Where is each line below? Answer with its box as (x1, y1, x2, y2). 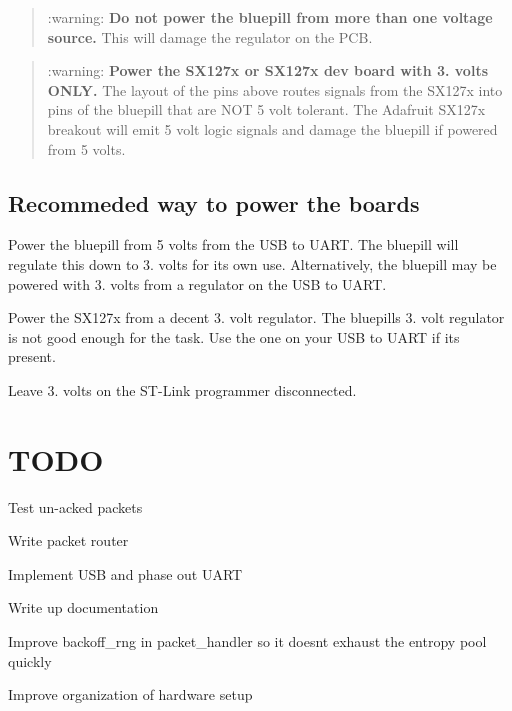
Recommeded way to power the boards (8, 187, 420, 218)
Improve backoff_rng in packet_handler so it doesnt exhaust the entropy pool (8, 631, 487, 652)
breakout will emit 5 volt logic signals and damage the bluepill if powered (47, 118, 498, 139)
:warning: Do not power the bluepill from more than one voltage (47, 7, 493, 27)
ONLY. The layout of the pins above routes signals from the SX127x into (47, 79, 503, 100)
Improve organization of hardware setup (8, 684, 253, 705)
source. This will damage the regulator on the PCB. (47, 26, 373, 47)
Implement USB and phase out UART (8, 563, 243, 584)
